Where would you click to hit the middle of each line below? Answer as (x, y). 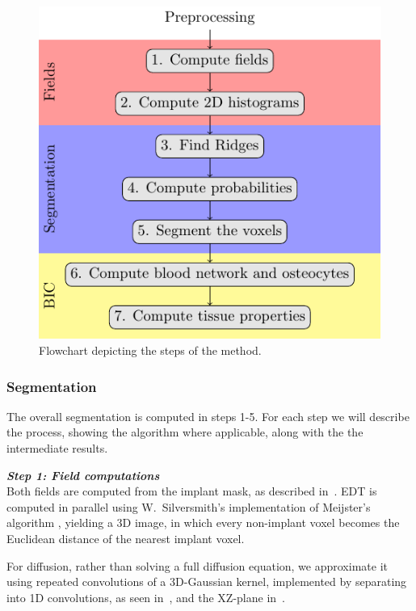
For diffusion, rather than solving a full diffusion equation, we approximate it (197, 565)
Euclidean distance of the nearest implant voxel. (126, 538)
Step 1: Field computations (83, 475)
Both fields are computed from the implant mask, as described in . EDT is (192, 491)
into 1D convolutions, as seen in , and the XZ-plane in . (146, 597)
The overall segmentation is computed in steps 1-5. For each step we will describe (208, 416)
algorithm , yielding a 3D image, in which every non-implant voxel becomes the (203, 523)
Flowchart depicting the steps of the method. (150, 350)
